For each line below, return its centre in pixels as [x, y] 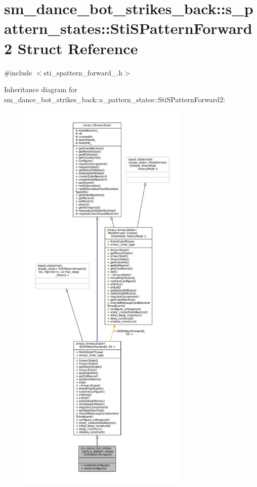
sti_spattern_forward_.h [83, 72]
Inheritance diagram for [41, 89]
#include [18, 72]
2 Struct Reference [71, 48]
